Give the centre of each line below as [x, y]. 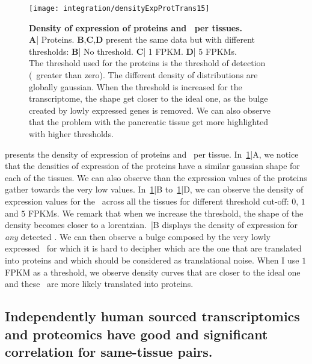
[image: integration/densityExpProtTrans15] [119, 8]
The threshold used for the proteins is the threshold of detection [147, 63]
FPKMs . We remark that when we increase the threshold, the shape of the [166, 213]
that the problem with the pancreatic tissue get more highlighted [149, 122]
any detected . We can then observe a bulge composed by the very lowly [138, 236]
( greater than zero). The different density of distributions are [143, 75]
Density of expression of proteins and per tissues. [136, 27]
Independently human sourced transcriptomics [152, 316]
